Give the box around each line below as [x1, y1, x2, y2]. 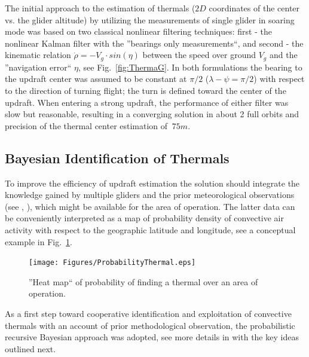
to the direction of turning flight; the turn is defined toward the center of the [5, 84, 286, 97]
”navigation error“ [5, 60, 72, 73]
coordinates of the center [209, 2, 300, 14]
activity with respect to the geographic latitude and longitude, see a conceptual [5, 223, 296, 236]
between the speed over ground [142, 48, 256, 61]
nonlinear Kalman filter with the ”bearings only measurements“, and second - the [5, 36, 304, 49]
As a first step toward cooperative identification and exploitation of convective [5, 307, 292, 319]
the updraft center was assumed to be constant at [5, 72, 187, 85]
